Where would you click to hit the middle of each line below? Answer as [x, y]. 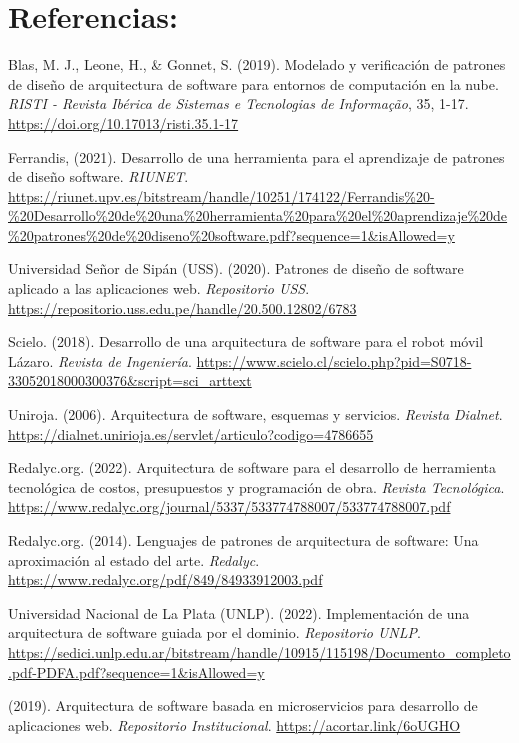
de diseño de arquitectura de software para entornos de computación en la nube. [253, 83]
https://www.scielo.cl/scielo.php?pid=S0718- [334, 360]
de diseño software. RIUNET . [98, 176]
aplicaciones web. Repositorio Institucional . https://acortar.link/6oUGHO [234, 724]
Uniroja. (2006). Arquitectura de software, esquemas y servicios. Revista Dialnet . [255, 414]
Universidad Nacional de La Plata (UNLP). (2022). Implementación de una [239, 612]
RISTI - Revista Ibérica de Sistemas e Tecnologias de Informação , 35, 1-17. [238, 103]
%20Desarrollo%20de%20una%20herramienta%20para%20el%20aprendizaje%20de [258, 215]
